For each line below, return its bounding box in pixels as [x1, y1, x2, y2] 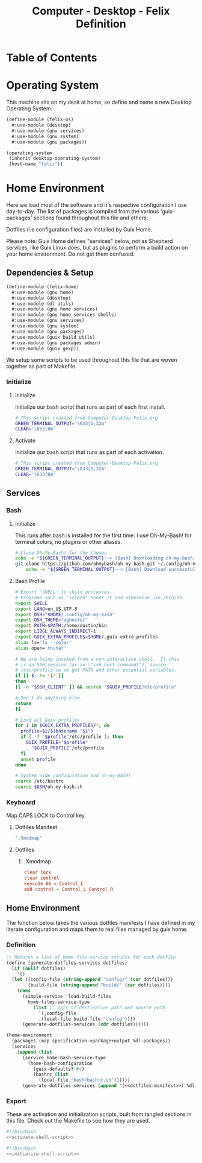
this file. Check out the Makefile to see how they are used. [6, 1117, 150, 1124]
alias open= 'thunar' [14, 645, 67, 651]
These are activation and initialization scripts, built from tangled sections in [6, 1111, 192, 1118]
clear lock [23, 869, 52, 875]
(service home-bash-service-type [22, 1054, 106, 1061]
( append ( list [17, 1049, 52, 1055]
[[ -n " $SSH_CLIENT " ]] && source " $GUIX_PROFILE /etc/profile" [14, 684, 177, 690]
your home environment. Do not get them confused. [6, 250, 135, 257]
